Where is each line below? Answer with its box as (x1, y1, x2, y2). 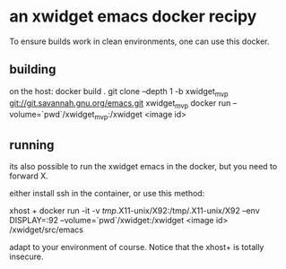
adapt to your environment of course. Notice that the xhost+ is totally (9, 241, 264, 252)
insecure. (9, 251, 44, 262)
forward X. (9, 170, 49, 181)
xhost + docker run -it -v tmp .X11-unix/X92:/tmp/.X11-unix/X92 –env (9, 204, 260, 216)
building (9, 62, 56, 77)
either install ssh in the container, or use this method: (9, 187, 205, 198)
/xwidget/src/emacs (9, 224, 83, 235)
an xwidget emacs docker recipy (9, 6, 257, 27)
